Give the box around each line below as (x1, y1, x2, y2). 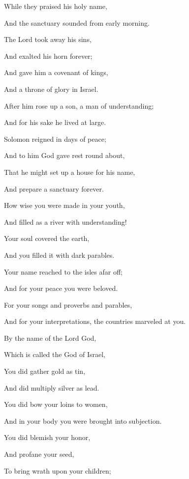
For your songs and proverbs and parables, (4, 299, 132, 310)
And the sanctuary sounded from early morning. (4, 17, 150, 28)
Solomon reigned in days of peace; (4, 133, 106, 144)
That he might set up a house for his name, (4, 166, 135, 177)
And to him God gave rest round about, (4, 150, 125, 160)
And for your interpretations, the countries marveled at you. (4, 316, 186, 326)
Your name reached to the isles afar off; (4, 266, 123, 277)
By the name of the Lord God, (4, 332, 96, 343)
